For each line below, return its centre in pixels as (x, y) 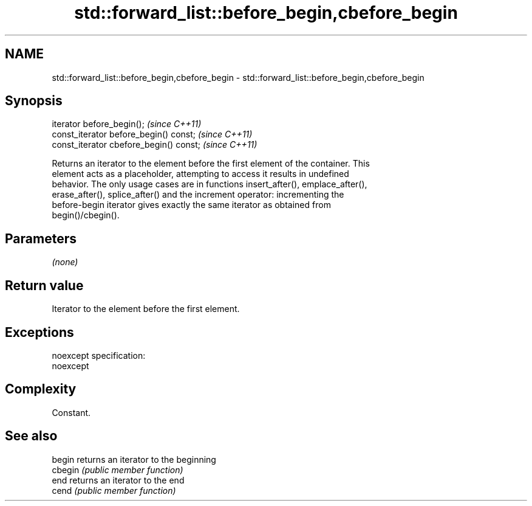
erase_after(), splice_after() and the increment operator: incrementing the (198, 195)
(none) (65, 262)
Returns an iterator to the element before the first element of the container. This (211, 164)
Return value (44, 285)
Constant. (71, 412)
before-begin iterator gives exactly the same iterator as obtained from (191, 205)
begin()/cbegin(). (86, 215)
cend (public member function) (114, 490)
